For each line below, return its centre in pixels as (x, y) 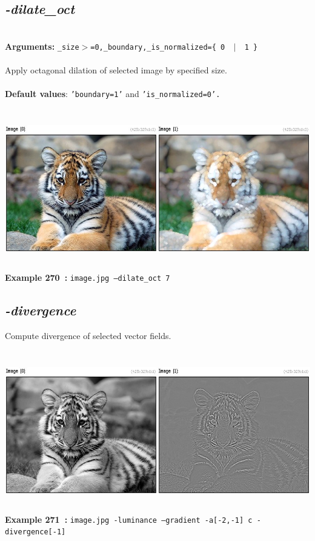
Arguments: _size (42, 46)
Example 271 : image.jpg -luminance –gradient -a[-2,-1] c (129, 519)
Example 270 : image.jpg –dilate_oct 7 (88, 277)
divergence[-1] (35, 532)
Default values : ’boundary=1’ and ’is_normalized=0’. (113, 94)
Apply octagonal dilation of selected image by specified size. (116, 70)
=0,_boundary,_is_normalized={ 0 (158, 47)
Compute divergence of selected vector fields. (88, 335)
